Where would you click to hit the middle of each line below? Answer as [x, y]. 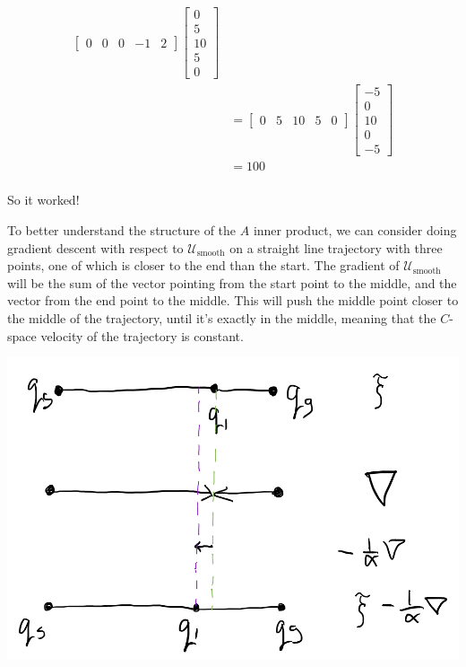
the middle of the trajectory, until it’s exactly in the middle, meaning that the [222, 318]
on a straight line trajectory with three [336, 247]
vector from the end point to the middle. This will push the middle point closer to [233, 300]
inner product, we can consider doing [355, 230]
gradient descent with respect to [95, 247]
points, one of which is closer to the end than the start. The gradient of [203, 265]
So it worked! [43, 200]
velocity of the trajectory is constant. [142, 335]
